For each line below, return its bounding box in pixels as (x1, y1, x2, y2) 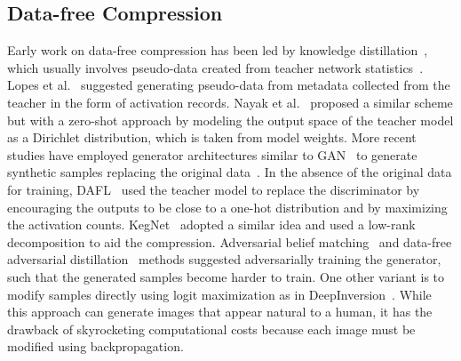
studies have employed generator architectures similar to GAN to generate (7, 145, 417, 164)
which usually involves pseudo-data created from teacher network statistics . (7, 58, 424, 76)
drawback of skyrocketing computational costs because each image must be (7, 319, 416, 338)
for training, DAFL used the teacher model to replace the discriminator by (7, 180, 420, 198)
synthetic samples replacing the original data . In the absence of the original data (7, 163, 452, 181)
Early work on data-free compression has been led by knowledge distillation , (7, 41, 428, 60)
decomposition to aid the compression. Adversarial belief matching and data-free (7, 232, 452, 251)
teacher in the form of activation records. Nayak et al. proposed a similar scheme (7, 92, 453, 111)
